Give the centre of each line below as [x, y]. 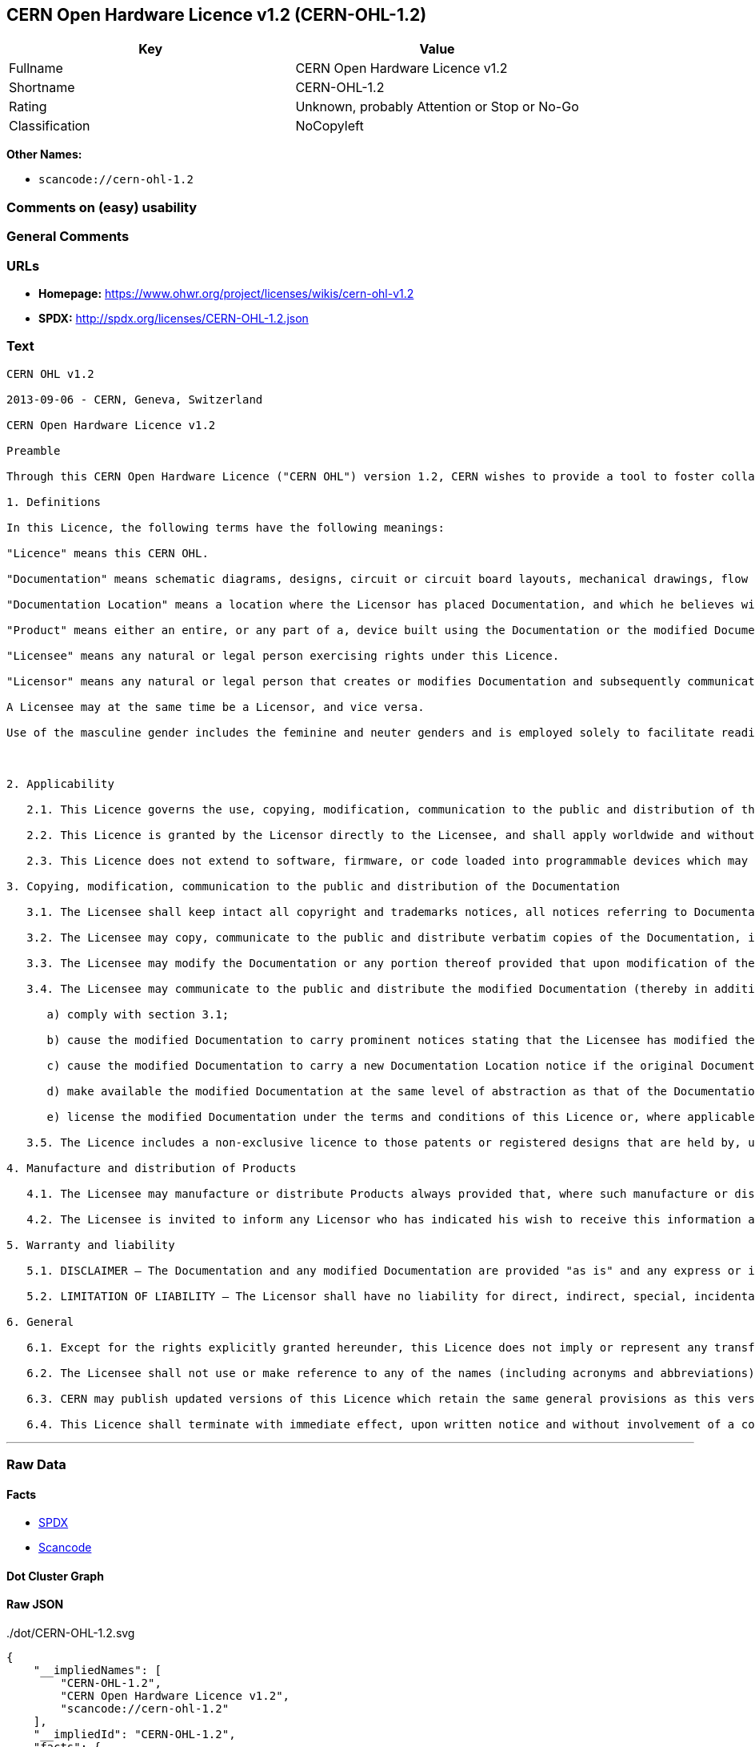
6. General [40, 1321]
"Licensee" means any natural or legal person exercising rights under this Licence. [283, 655]
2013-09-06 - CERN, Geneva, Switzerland [135, 399]
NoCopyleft [330, 126]
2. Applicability [60, 783]
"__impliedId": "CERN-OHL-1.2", [134, 1735]
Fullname [36, 68]
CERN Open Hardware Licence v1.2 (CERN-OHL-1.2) [217, 15]
